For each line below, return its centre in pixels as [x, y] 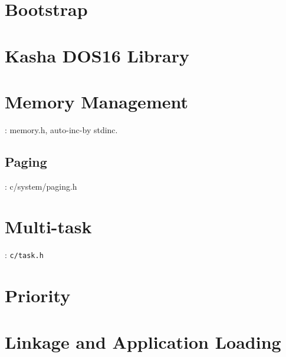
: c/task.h [24, 255]
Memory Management [96, 101]
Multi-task [48, 227]
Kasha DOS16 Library [97, 55]
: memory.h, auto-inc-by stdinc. [61, 129]
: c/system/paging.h [41, 186]
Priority [38, 295]
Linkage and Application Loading [143, 341]
